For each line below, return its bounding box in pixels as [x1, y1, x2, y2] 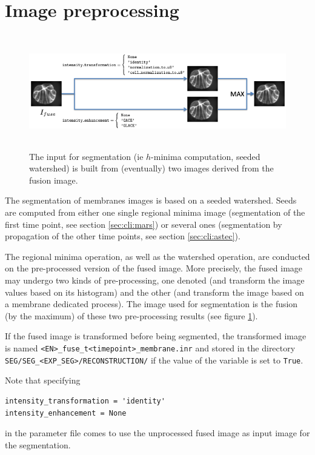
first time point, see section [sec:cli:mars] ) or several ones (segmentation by [5, 218, 282, 230]
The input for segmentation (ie [29, 150, 144, 162]
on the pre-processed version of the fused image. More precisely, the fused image [5, 262, 303, 274]
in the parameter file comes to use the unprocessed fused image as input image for [5, 427, 310, 439]
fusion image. [29, 173, 78, 186]
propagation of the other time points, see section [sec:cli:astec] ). [5, 230, 240, 242]
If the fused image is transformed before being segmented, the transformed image [5, 330, 307, 342]
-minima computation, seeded [151, 150, 260, 162]
